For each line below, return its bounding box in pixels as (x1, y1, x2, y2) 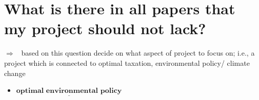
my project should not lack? (4, 18, 206, 39)
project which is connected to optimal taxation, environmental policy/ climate (4, 57, 250, 68)
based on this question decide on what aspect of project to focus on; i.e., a (21, 47, 255, 58)
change (4, 67, 26, 78)
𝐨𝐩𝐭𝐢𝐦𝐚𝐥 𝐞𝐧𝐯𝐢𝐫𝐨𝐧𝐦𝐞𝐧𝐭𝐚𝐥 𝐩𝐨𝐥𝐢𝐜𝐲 (16, 87, 122, 95)
